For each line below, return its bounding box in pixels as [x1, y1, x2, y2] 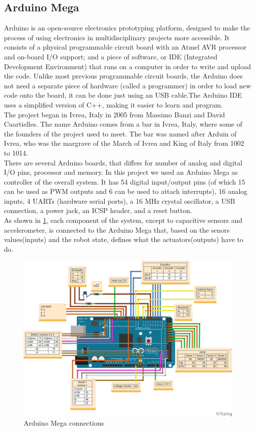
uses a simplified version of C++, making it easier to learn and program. [4, 99, 223, 109]
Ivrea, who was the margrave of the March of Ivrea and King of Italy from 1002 [4, 138, 244, 148]
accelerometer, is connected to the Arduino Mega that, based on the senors [4, 224, 230, 235]
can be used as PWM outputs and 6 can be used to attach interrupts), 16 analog [4, 186, 248, 196]
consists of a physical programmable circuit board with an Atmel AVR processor [4, 42, 247, 52]
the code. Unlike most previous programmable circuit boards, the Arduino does [4, 71, 243, 81]
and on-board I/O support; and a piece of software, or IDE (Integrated [4, 51, 218, 61]
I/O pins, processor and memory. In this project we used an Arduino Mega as [4, 167, 238, 177]
